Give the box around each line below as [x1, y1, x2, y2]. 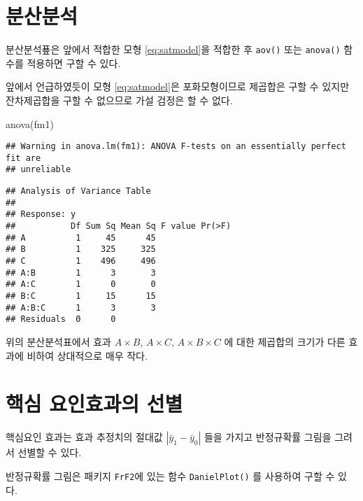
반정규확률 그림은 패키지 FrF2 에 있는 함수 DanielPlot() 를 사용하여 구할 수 [6, 468, 335, 483]
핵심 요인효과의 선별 [6, 389, 183, 418]
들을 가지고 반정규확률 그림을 [204, 430, 332, 444]
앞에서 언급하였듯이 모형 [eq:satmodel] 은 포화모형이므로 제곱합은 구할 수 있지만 [6, 79, 350, 94]
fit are [6, 153, 41, 163]
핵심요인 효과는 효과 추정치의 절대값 [6, 430, 163, 444]
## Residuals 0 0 [6, 314, 116, 325]
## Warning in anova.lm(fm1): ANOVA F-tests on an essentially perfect [6, 141, 346, 152]
